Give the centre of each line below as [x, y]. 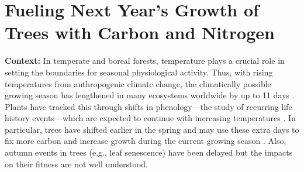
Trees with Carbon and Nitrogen [140, 32]
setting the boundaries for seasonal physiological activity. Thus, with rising [139, 72]
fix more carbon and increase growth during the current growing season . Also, [146, 141]
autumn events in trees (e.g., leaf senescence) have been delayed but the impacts [149, 152]
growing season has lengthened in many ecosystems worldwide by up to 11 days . [150, 95]
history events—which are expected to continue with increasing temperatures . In [150, 118]
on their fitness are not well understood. [76, 164]
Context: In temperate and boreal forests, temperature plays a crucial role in [145, 61]
